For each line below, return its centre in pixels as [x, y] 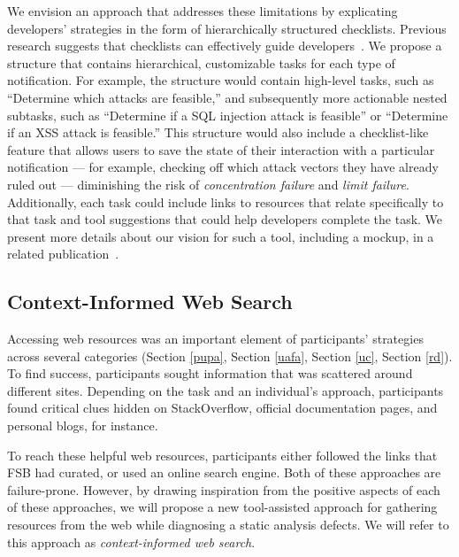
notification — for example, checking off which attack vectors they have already [223, 167]
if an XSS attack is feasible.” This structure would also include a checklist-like [218, 132]
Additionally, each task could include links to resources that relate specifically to [226, 201]
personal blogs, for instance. [83, 425]
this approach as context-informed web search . [131, 542]
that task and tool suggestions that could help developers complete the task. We [225, 219]
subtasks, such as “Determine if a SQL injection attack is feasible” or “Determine [228, 115]
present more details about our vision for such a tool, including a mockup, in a [221, 236]
